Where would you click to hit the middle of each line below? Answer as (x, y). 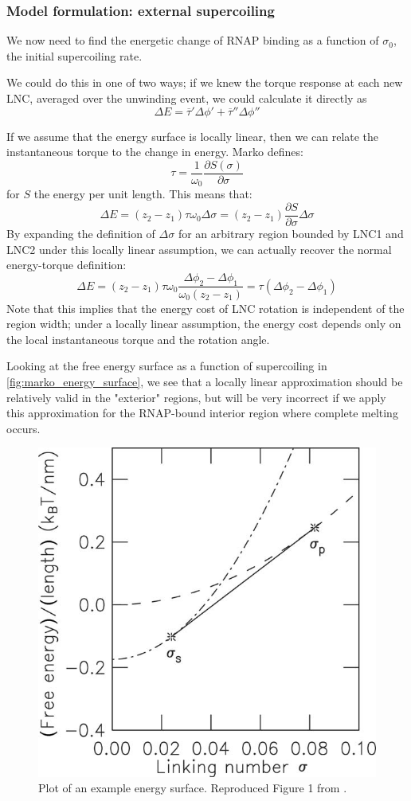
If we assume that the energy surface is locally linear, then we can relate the (193, 136)
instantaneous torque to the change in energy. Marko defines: (155, 152)
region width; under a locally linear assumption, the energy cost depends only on (204, 324)
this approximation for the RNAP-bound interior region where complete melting (202, 413)
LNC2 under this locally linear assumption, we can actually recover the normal (199, 249)
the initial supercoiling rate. (74, 55)
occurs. (23, 428)
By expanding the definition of (81, 233)
